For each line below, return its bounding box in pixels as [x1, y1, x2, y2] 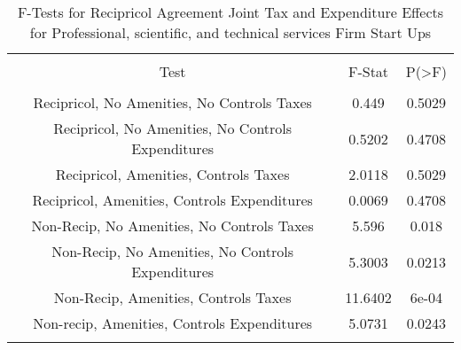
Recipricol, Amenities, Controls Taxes [55, 164, 290, 184]
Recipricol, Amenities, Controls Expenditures [32, 190, 313, 210]
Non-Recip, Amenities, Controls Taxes [53, 287, 292, 307]
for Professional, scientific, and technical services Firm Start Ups [29, 22, 432, 43]
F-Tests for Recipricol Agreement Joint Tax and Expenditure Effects [17, 2, 444, 22]
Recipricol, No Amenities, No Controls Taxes [33, 92, 312, 113]
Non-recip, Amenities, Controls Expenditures [33, 313, 313, 333]
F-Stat [348, 61, 389, 82]
